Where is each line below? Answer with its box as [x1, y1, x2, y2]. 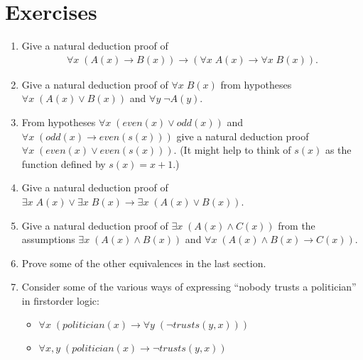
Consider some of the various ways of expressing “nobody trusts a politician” [21, 279, 357, 294]
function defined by [21, 156, 106, 171]
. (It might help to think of [173, 142, 291, 157]
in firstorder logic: [21, 293, 99, 308]
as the [325, 142, 352, 157]
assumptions [21, 232, 75, 247]
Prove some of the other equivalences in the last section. [21, 255, 266, 270]
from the [278, 218, 315, 232]
